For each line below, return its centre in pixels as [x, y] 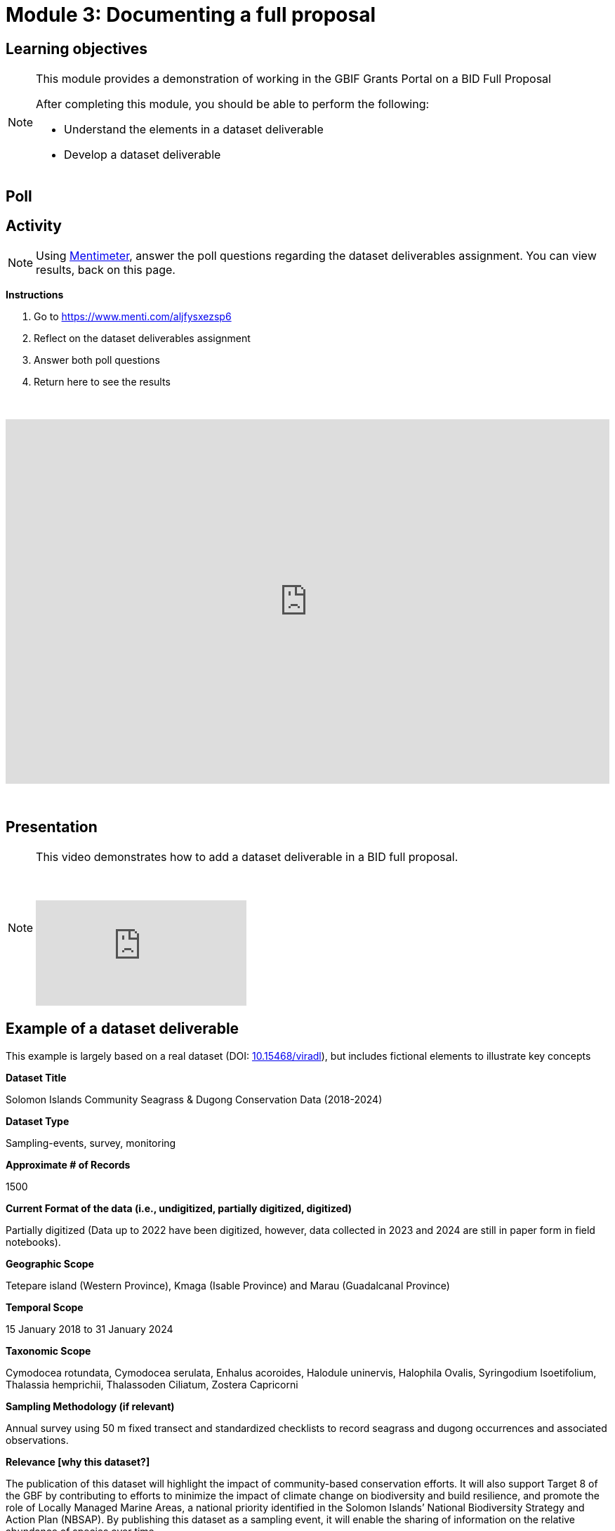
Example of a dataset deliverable [123, 1029]
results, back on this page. [106, 270]
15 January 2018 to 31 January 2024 [90, 1329]
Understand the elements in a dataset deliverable [194, 130]
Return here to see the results [102, 382]
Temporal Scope [45, 1307]
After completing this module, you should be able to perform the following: [233, 104]
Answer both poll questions [97, 360]
